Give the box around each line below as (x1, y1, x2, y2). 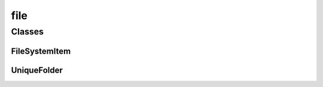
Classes (11, 26, 44, 37)
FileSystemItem (11, 46, 71, 56)
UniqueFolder (11, 65, 63, 75)
